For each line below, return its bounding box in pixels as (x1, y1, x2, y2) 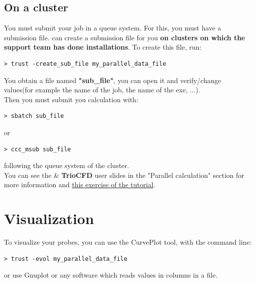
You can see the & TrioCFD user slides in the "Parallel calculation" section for (4, 170, 245, 180)
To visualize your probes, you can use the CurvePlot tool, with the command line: (4, 237, 252, 247)
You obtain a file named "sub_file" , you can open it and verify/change (4, 75, 221, 85)
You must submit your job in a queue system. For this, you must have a (4, 23, 221, 33)
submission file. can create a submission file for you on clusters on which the (4, 32, 245, 42)
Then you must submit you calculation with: (4, 94, 138, 104)
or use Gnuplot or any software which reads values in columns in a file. (4, 270, 218, 280)
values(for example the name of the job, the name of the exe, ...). (4, 85, 200, 95)
